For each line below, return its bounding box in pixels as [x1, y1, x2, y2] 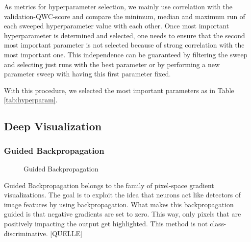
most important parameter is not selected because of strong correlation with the [4, 40, 245, 50]
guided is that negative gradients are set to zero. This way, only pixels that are [4, 209, 241, 219]
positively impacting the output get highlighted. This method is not [4, 218, 208, 228]
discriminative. [4, 228, 48, 238]
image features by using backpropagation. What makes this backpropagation [4, 199, 234, 209]
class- [210, 218, 226, 228]
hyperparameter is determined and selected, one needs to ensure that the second [4, 30, 245, 40]
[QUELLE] [50, 228, 82, 238]
